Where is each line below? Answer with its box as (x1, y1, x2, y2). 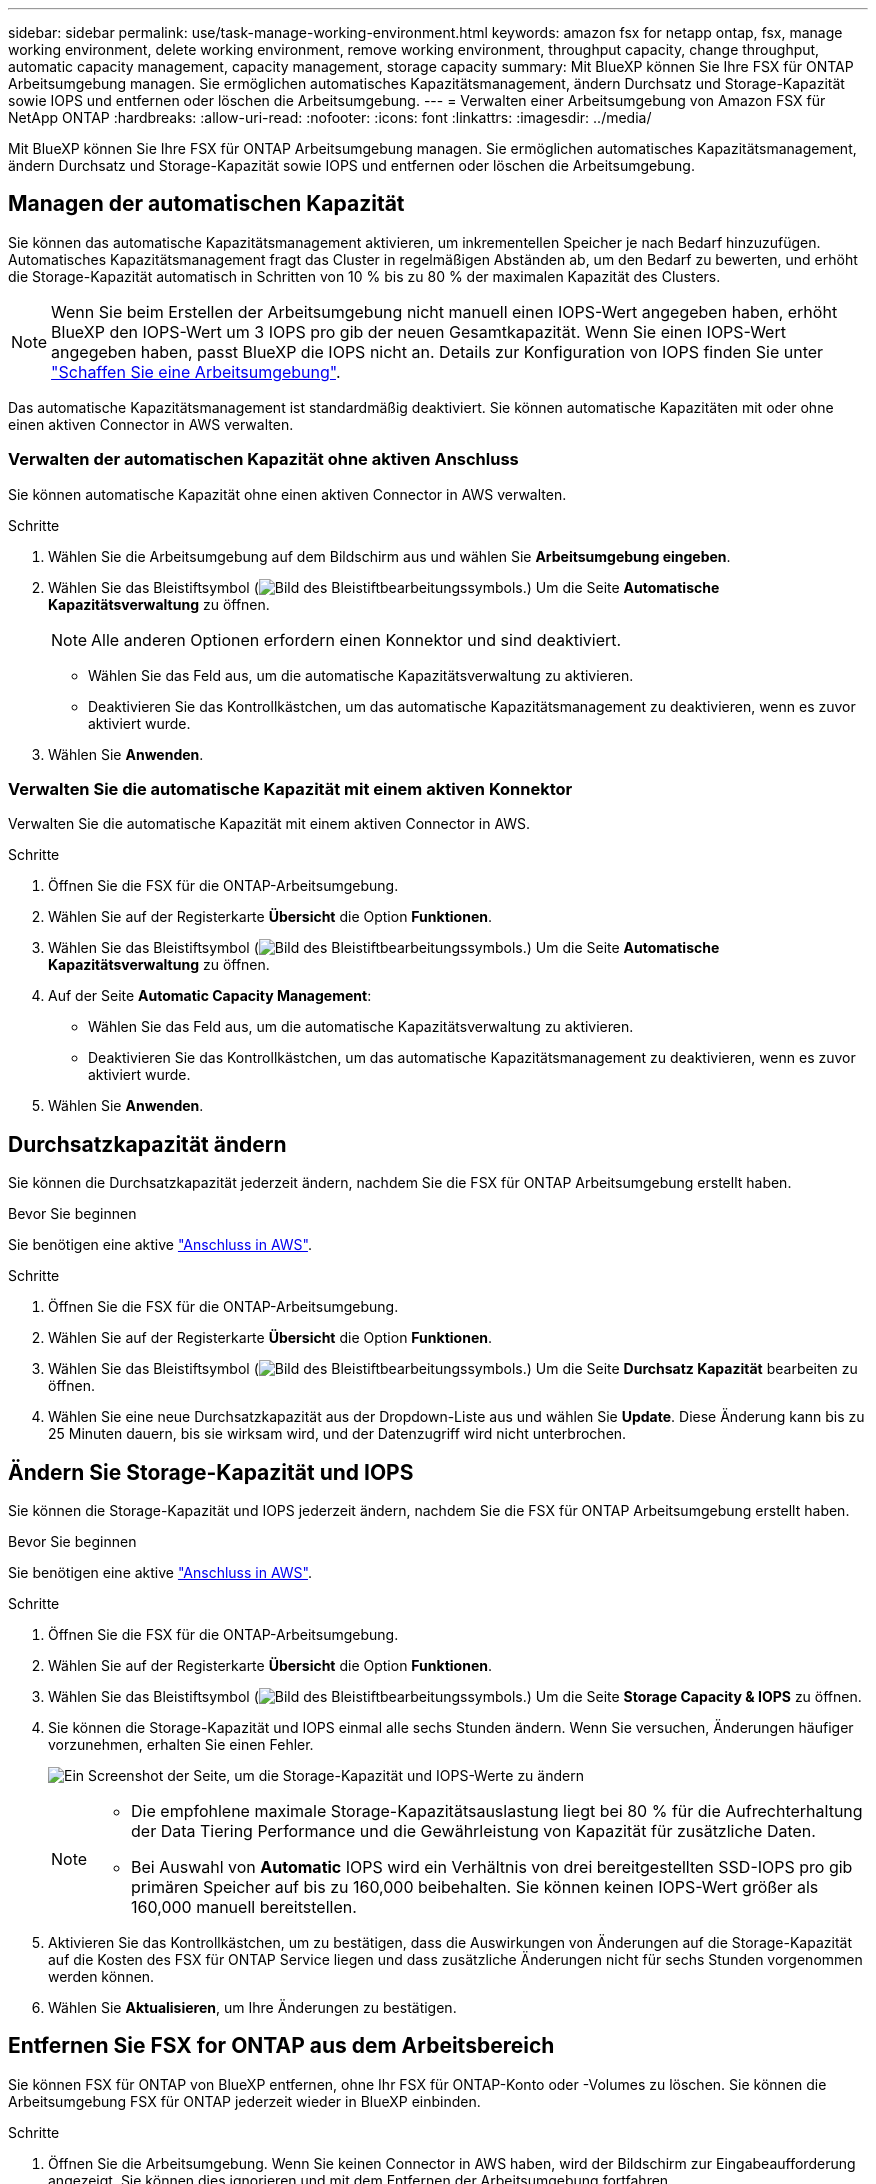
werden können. (48, 1968, 155, 1986)
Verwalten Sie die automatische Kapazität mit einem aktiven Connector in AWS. (8, 815, 531, 833)
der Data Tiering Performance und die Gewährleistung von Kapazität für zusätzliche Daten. (131, 1821, 816, 1842)
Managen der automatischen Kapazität (8, 191, 405, 217)
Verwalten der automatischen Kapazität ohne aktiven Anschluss (8, 449, 519, 470)
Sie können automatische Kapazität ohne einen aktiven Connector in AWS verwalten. (8, 485, 567, 503)
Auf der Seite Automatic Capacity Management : (48, 987, 372, 1005)
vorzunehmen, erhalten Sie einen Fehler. (48, 1736, 314, 1754)
